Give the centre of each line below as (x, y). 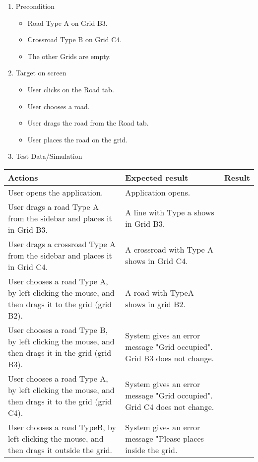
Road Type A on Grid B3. (67, 23)
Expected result (157, 177)
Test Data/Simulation (49, 156)
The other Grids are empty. (69, 56)
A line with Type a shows (170, 212)
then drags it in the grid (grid (60, 352)
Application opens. (158, 192)
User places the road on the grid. (77, 139)
